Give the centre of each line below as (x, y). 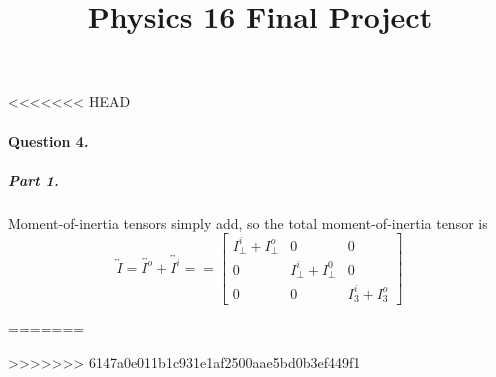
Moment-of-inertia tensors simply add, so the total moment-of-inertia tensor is (248, 222)
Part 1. (33, 179)
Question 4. (48, 140)
